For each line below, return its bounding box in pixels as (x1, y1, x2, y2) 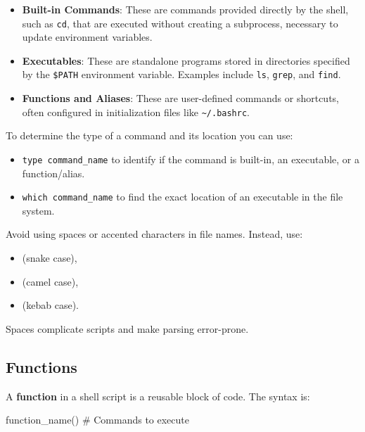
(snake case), (22, 250, 77, 265)
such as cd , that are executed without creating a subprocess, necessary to (22, 15, 338, 30)
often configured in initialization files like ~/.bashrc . (22, 104, 250, 119)
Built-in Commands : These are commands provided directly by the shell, (22, 2, 349, 16)
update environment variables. (22, 30, 153, 44)
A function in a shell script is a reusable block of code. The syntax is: (6, 388, 310, 403)
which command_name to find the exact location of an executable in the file (22, 189, 343, 204)
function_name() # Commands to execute (6, 412, 190, 427)
